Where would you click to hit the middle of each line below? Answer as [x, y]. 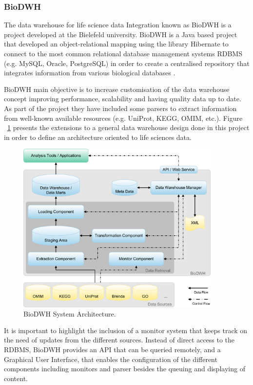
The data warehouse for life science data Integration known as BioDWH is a [118, 25]
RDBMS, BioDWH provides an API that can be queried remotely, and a [112, 349]
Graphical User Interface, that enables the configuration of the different [111, 359]
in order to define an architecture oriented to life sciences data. [98, 137]
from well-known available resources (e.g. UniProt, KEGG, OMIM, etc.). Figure [123, 118]
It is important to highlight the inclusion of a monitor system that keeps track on [126, 330]
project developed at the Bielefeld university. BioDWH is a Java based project [121, 34]
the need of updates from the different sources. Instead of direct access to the [119, 340]
